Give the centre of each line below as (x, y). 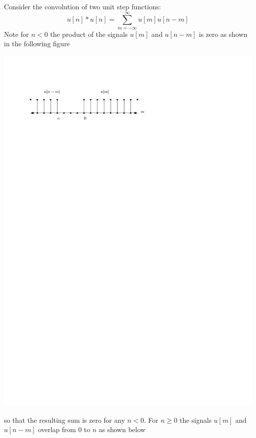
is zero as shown (223, 34)
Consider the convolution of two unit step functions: (82, 6)
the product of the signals (89, 34)
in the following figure (37, 44)
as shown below (122, 429)
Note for (16, 34)
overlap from (57, 429)
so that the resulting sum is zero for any (64, 420)
